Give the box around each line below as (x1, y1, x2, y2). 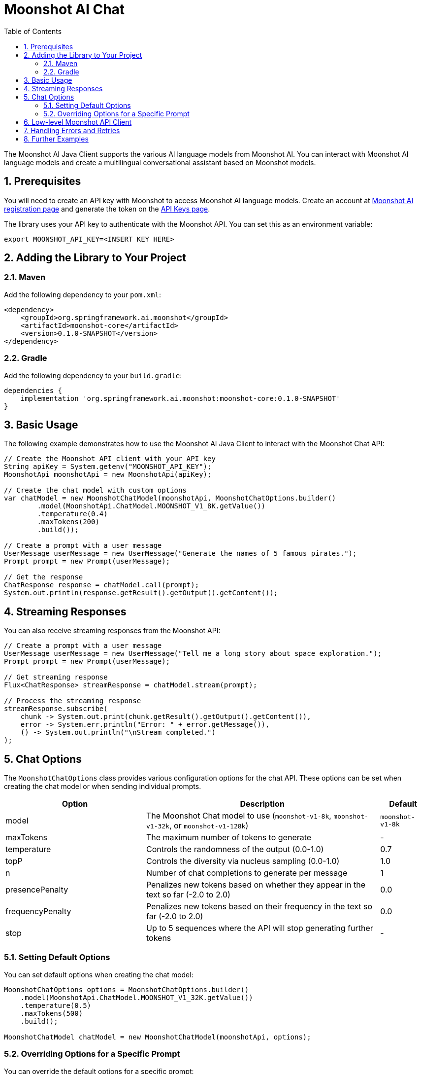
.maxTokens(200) (37, 518, 99, 526)
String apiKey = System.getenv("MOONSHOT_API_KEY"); (4, 463, 212, 471)
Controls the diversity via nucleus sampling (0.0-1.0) (146, 856, 340, 866)
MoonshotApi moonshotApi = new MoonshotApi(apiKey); (4, 470, 212, 479)
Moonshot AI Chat (4, 1, 125, 18)
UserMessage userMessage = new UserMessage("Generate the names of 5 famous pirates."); (4, 549, 357, 558)
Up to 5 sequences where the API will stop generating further (146, 923, 373, 933)
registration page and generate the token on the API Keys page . (4, 204, 210, 213)
